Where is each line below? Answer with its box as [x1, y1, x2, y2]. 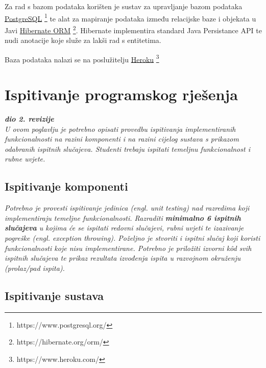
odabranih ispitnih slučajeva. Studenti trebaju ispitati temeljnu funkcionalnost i [5, 143, 250, 154]
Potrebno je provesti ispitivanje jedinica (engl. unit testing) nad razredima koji [5, 202, 250, 213]
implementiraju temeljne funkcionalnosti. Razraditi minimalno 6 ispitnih [5, 212, 241, 223]
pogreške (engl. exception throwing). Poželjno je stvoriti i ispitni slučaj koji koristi [5, 233, 260, 243]
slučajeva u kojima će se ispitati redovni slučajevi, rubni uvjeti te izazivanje [5, 222, 244, 233]
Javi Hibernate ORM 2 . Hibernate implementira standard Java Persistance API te [5, 23, 262, 35]
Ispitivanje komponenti [5, 178, 128, 194]
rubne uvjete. [5, 153, 45, 164]
